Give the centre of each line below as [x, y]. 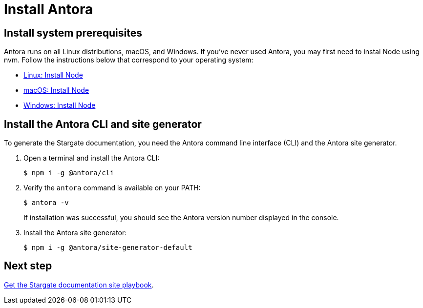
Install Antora [49, 9]
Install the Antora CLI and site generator [103, 124]
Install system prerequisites [73, 33]
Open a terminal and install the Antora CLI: [92, 158]
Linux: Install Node [53, 75]
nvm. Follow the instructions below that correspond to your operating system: [129, 60]
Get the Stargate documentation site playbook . [79, 285]
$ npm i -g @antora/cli [69, 173]
